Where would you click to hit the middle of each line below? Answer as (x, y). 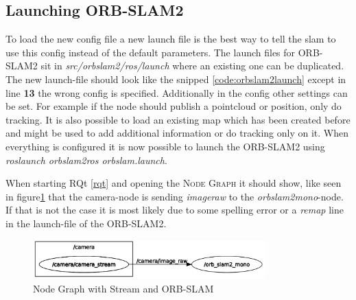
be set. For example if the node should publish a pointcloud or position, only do (174, 106)
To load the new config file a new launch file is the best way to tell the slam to (171, 39)
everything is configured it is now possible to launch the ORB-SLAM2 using (165, 146)
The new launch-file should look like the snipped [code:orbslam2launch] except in (176, 79)
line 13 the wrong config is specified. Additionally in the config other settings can (177, 92)
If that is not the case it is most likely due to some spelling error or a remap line (175, 210)
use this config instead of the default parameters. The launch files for (151, 52)
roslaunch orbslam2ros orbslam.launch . (86, 160)
